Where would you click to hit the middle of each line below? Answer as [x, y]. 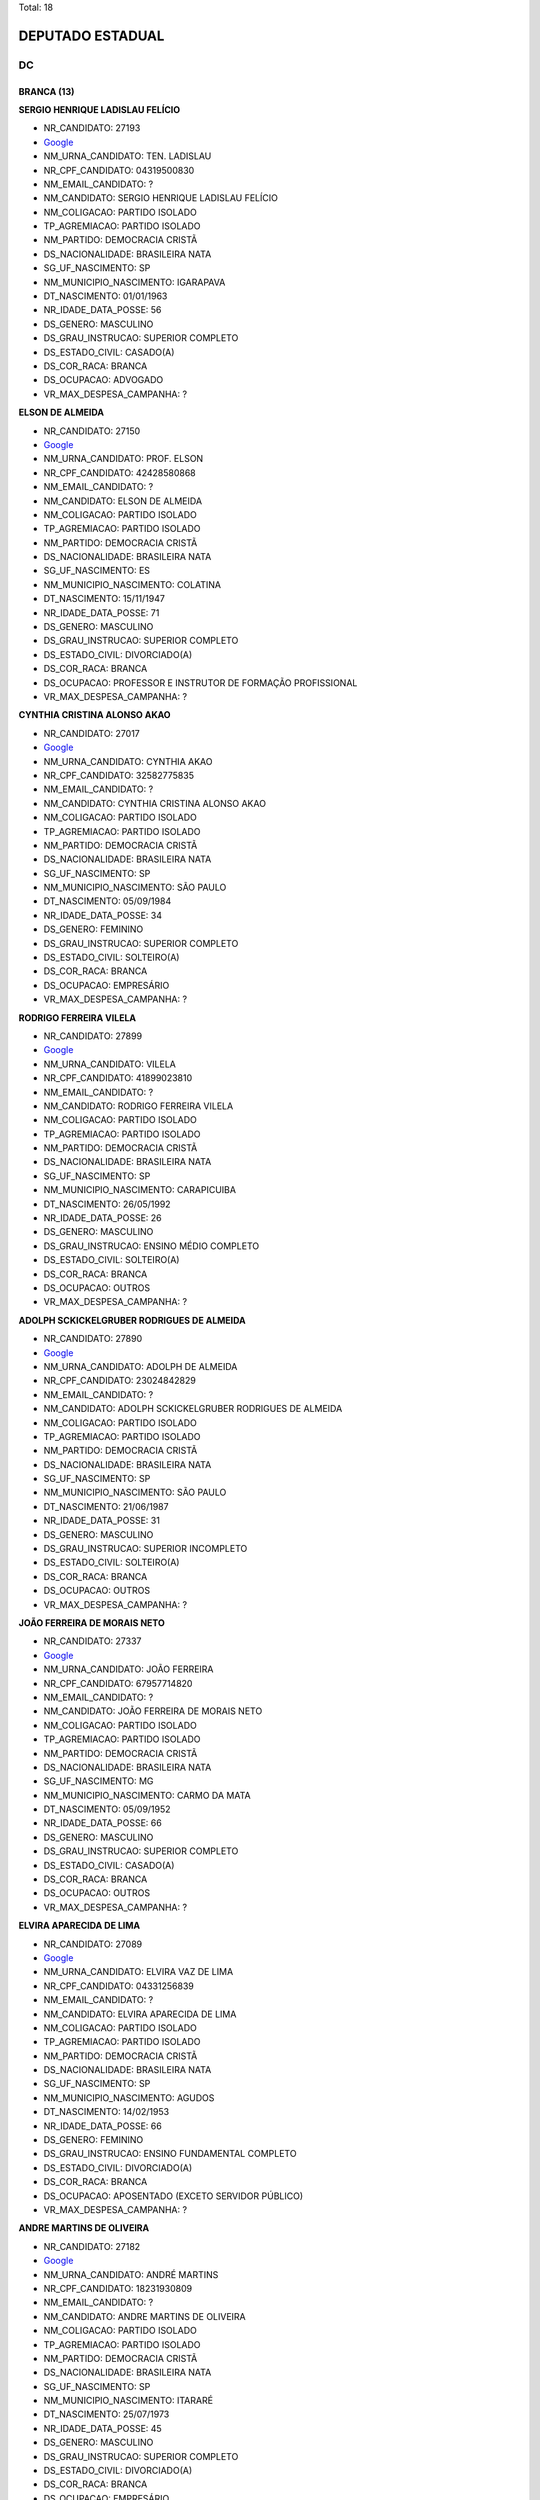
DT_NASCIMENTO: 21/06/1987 [106, 1506]
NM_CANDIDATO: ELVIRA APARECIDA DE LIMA [140, 2014]
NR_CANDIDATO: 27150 [92, 431]
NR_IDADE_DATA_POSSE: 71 [101, 612]
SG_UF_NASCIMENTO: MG [98, 1781]
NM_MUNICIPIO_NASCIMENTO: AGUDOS [129, 2097]
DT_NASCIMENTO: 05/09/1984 [107, 901]
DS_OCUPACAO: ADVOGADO [103, 380]
